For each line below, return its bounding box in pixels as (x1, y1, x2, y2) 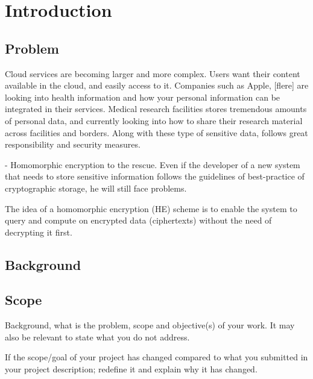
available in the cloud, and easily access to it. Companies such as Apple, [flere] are (5, 79, 309, 92)
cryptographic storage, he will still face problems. (5, 181, 187, 194)
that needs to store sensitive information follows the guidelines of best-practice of (5, 170, 305, 183)
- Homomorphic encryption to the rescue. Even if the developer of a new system (5, 158, 300, 171)
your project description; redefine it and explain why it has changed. (5, 363, 258, 375)
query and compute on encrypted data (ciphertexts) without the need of (5, 214, 272, 227)
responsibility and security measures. (5, 138, 141, 151)
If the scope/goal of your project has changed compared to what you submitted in (5, 351, 308, 363)
